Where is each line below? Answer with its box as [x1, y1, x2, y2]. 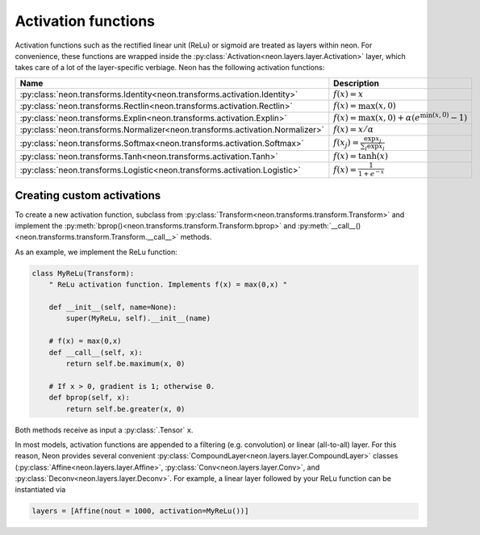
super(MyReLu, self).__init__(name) [65, 314, 211, 323]
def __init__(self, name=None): [48, 303, 177, 312]
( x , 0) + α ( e [375, 112, 421, 123]
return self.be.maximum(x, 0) [65, 359, 186, 368]
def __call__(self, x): [48, 348, 143, 357]
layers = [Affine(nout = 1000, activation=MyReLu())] [31, 507, 249, 516]
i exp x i [365, 142, 385, 152]
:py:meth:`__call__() [297, 221, 361, 231]
